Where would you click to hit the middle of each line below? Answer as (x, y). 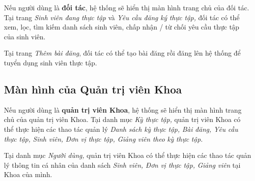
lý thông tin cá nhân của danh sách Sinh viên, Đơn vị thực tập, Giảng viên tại (122, 165)
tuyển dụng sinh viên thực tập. (51, 62)
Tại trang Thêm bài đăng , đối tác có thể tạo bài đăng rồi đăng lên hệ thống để (122, 53)
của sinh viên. (25, 36)
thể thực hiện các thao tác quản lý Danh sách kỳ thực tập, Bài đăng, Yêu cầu (121, 129)
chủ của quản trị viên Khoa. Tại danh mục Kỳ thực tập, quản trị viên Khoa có (122, 119)
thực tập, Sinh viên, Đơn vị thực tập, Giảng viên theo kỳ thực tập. (103, 138)
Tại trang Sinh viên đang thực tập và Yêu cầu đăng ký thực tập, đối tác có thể (122, 17)
